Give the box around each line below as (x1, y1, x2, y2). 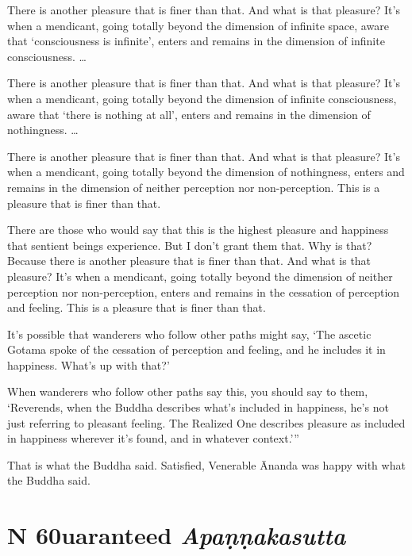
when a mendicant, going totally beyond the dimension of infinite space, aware (7, 17, 389, 33)
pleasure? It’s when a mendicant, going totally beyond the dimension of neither (7, 267, 393, 284)
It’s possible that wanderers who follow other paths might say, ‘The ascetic (7, 325, 372, 342)
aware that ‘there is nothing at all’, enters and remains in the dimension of (7, 105, 371, 122)
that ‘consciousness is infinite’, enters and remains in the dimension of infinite (7, 33, 385, 49)
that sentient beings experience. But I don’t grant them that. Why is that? (7, 236, 372, 253)
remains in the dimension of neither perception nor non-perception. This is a (7, 178, 380, 195)
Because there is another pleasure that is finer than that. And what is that (7, 252, 372, 269)
